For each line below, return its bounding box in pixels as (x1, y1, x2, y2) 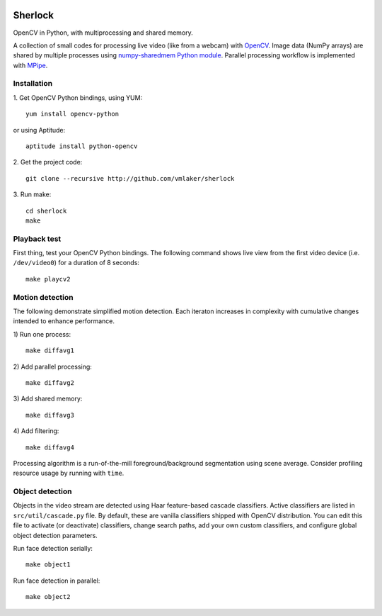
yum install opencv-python (25, 110, 120, 118)
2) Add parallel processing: (13, 362, 92, 371)
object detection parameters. (13, 531, 98, 539)
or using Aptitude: (13, 125, 66, 134)
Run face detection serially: (13, 544, 93, 553)
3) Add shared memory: (13, 394, 83, 403)
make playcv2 (25, 275, 71, 283)
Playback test (13, 234, 62, 244)
